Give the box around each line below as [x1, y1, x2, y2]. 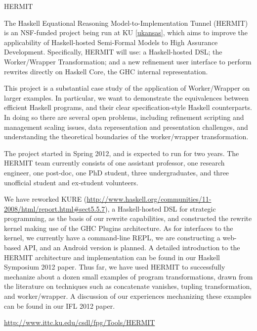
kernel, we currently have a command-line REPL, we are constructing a [4, 232, 220, 243]
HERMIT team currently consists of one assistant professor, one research [4, 158, 225, 168]
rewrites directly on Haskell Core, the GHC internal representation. [4, 66, 208, 76]
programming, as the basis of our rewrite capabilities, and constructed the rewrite [4, 213, 252, 223]
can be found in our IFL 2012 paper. [4, 300, 115, 311]
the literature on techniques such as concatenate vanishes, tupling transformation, [4, 281, 252, 291]
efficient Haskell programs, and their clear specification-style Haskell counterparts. [4, 102, 252, 112]
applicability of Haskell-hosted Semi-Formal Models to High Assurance [4, 37, 218, 47]
